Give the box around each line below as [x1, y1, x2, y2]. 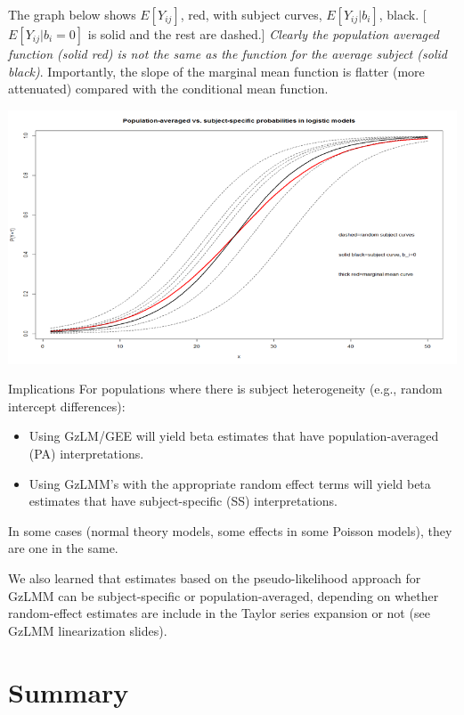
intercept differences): [8, 396, 126, 415]
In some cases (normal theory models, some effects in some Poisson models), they [8, 521, 452, 540]
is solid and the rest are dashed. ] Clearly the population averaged [87, 25, 439, 43]
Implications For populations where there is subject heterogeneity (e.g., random [8, 379, 443, 398]
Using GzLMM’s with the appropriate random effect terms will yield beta [28, 474, 431, 492]
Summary [8, 673, 129, 710]
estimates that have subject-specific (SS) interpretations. [28, 492, 338, 510]
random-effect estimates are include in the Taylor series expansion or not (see [8, 604, 430, 622]
